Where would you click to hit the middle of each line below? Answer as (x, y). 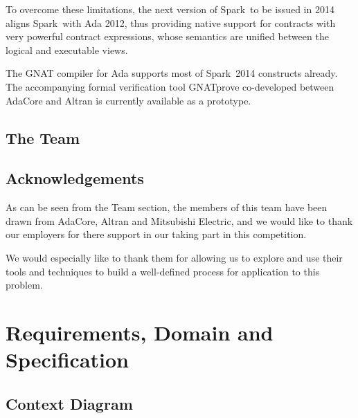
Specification (67, 360)
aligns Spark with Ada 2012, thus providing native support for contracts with (171, 22)
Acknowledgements (75, 178)
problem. (24, 285)
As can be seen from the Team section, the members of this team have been (167, 207)
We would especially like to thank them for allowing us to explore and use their (174, 257)
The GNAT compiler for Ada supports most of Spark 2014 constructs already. (172, 73)
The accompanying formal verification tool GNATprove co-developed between (170, 86)
